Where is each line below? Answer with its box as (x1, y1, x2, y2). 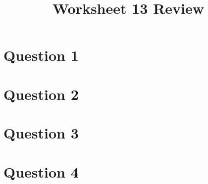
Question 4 (3, 161, 79, 182)
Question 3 (3, 123, 79, 143)
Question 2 (3, 84, 79, 104)
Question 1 (3, 45, 79, 65)
